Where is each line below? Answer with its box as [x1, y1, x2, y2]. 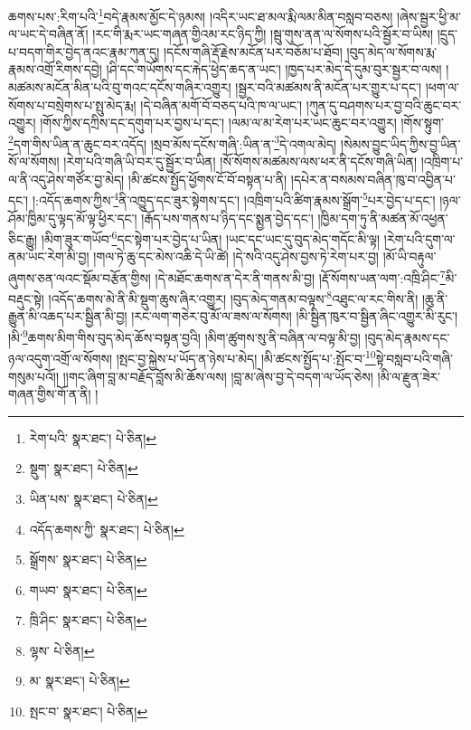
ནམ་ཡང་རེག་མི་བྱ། [8, 247, 89, 266]
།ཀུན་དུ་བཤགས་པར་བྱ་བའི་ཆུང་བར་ [306, 95, 462, 114]
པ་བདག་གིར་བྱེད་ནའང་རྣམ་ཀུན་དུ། [8, 42, 160, 61]
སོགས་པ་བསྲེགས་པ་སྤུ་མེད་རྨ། [8, 95, 137, 114]
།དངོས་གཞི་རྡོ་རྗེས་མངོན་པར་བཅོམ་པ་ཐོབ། [163, 42, 343, 61]
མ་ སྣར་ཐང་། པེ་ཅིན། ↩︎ [29, 671, 130, 690]
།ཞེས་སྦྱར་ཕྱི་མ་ [396, 6, 462, 25]
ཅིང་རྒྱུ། [8, 229, 38, 248]
